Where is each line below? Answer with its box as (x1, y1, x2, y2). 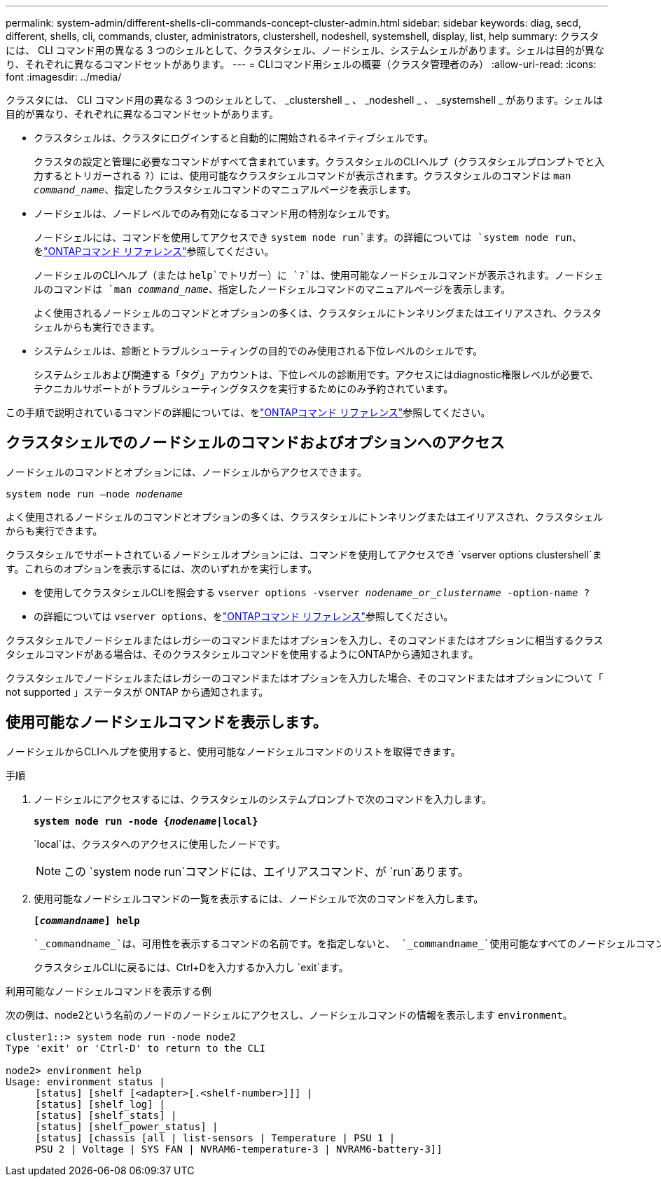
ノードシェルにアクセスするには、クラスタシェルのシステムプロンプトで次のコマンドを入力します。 (34, 792, 492, 805)
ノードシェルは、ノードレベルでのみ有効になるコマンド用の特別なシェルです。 (34, 207, 396, 219)
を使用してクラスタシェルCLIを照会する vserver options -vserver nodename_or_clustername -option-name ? (34, 586, 590, 598)
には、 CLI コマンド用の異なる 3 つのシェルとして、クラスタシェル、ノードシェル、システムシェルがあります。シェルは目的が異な (6, 44, 605, 56)
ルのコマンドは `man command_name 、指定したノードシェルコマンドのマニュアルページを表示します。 (34, 283, 511, 295)
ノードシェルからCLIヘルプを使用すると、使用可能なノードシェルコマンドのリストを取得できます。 (6, 745, 461, 757)
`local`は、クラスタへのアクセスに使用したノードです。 (34, 837, 286, 850)
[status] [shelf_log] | (35, 1098, 165, 1110)
